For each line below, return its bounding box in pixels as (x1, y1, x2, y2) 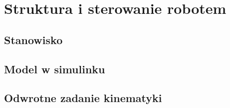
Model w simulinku (4, 61, 105, 76)
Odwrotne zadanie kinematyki (4, 90, 162, 106)
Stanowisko (4, 32, 63, 47)
